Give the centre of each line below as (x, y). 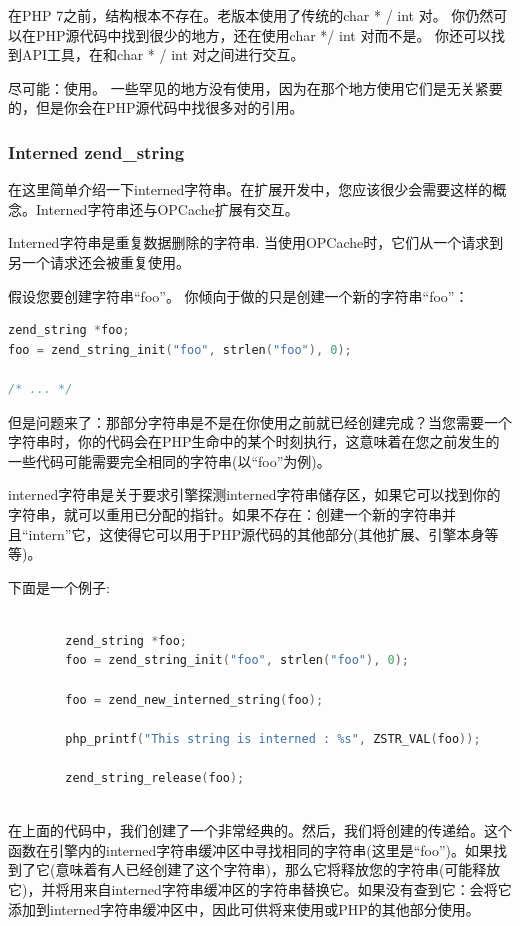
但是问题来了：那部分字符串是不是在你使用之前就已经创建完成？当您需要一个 (260, 421)
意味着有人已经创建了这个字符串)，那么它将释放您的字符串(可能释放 (278, 869)
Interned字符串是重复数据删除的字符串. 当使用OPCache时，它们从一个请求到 (256, 242)
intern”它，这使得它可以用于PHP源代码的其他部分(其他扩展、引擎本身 (256, 533)
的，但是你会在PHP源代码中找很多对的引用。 (156, 107)
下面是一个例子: (59, 586)
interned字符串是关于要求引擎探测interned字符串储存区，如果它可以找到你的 (254, 494)
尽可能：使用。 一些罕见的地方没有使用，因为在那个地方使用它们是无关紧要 (255, 87)
